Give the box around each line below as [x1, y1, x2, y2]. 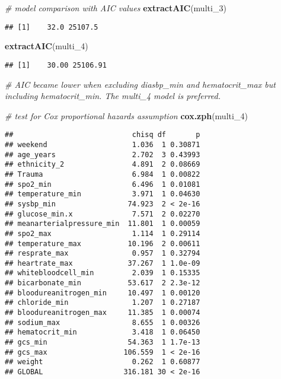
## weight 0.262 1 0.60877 [5, 358, 200, 367]
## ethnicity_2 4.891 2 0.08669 [5, 160, 200, 169]
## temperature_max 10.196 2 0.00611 [5, 239, 200, 248]
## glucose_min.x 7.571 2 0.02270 [5, 209, 200, 218]
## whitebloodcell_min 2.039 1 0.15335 [5, 269, 200, 278]
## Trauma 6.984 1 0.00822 [5, 170, 200, 179]
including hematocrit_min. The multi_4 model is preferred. [5, 90, 221, 102]
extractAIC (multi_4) [5, 40, 88, 52]
